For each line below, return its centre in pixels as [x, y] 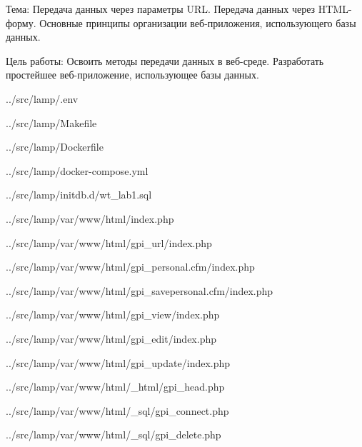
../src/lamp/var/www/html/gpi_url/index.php [109, 242]
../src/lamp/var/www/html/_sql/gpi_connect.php [117, 410]
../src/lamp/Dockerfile [55, 147]
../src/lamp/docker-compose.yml [77, 170]
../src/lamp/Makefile [51, 122]
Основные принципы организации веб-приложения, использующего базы [198, 22]
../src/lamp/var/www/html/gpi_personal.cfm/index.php [130, 267]
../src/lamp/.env [42, 98]
